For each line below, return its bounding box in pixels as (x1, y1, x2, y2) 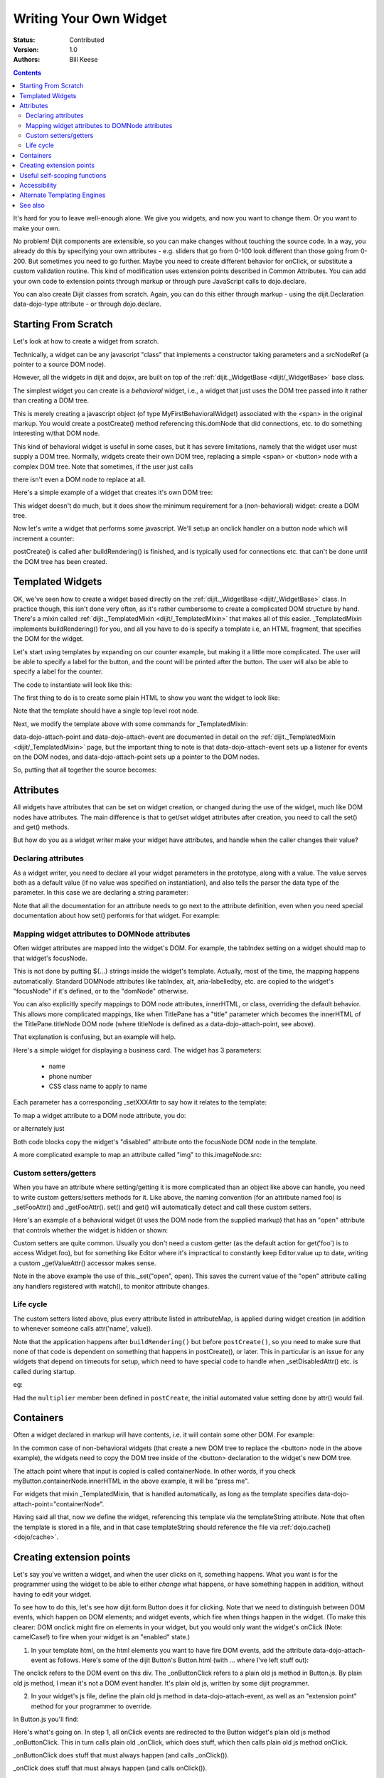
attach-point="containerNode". (13, 1499, 105, 1508)
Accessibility (19, 181, 57, 190)
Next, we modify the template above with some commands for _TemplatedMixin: (13, 719, 248, 728)
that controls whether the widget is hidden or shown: (13, 1225, 169, 1234)
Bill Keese (69, 55, 98, 64)
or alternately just (13, 1124, 65, 1133)
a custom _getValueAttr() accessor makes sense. (13, 1259, 156, 1267)
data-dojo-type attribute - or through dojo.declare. (13, 299, 161, 309)
